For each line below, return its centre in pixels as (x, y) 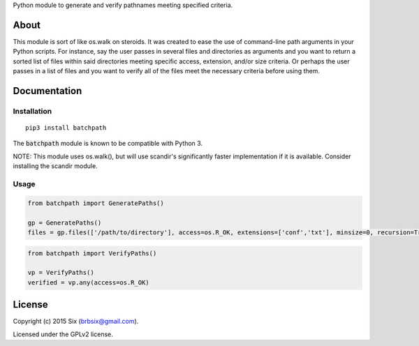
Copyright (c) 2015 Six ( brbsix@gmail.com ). (76, 322)
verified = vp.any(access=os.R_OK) (88, 282)
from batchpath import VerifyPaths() (92, 253)
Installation (32, 111)
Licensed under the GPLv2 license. (63, 334)
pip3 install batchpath (66, 128)
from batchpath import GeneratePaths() (96, 203)
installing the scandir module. (55, 166)
